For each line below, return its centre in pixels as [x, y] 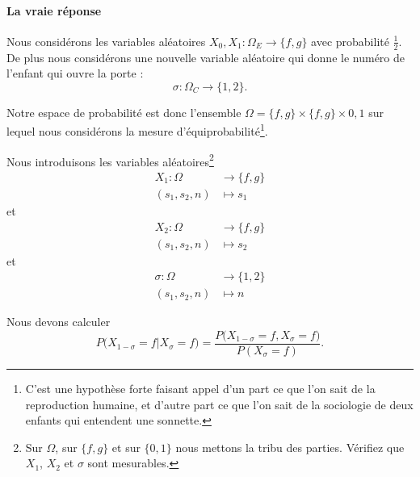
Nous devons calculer [59, 322]
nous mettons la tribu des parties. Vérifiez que [290, 447]
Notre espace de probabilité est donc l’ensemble [124, 112]
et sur [126, 447]
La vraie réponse [54, 10]
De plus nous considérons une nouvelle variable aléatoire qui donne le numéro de [206, 57]
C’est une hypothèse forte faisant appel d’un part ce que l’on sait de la [200, 388]
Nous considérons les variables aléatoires [106, 41]
